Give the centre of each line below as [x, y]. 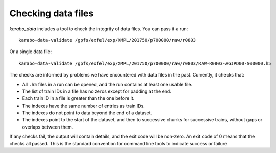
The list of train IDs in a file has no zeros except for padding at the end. [97, 91]
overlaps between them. [48, 127]
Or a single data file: [31, 52]
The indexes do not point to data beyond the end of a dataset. [87, 113]
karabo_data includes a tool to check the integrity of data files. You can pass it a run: [99, 29]
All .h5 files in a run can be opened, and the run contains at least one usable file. [107, 84]
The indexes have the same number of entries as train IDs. [83, 106]
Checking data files [52, 13]
